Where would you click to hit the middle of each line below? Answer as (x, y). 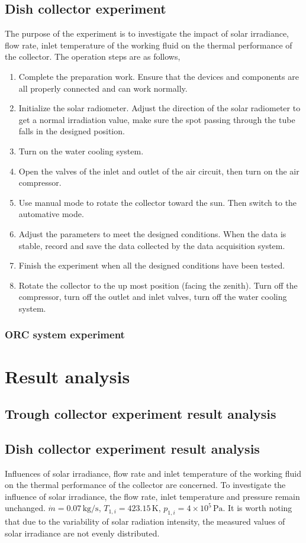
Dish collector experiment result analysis (132, 448)
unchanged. (25, 508)
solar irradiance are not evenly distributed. (82, 533)
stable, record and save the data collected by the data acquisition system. (152, 245)
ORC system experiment (65, 334)
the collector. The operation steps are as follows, (93, 56)
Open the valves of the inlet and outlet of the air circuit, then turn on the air (159, 171)
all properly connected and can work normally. (103, 88)
